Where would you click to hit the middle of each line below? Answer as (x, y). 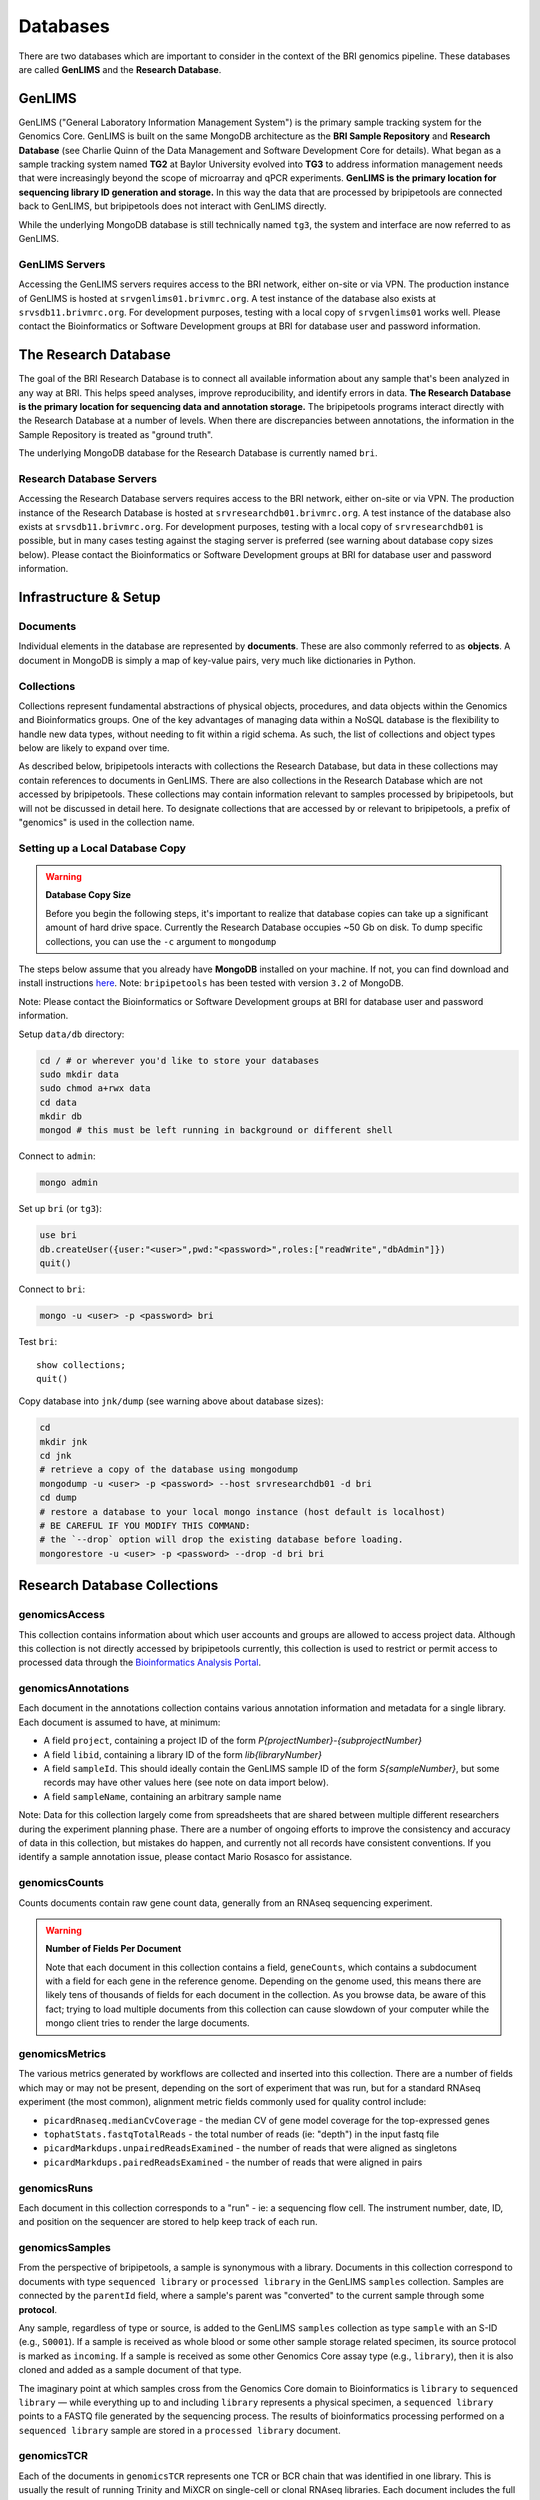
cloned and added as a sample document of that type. (130, 2370)
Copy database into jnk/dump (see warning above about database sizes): (171, 1401)
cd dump (58, 1498)
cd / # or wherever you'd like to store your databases (179, 1060)
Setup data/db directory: (71, 1034)
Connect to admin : (57, 1156)
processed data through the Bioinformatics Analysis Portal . (140, 1662)
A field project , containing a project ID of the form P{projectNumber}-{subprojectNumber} (232, 1741)
